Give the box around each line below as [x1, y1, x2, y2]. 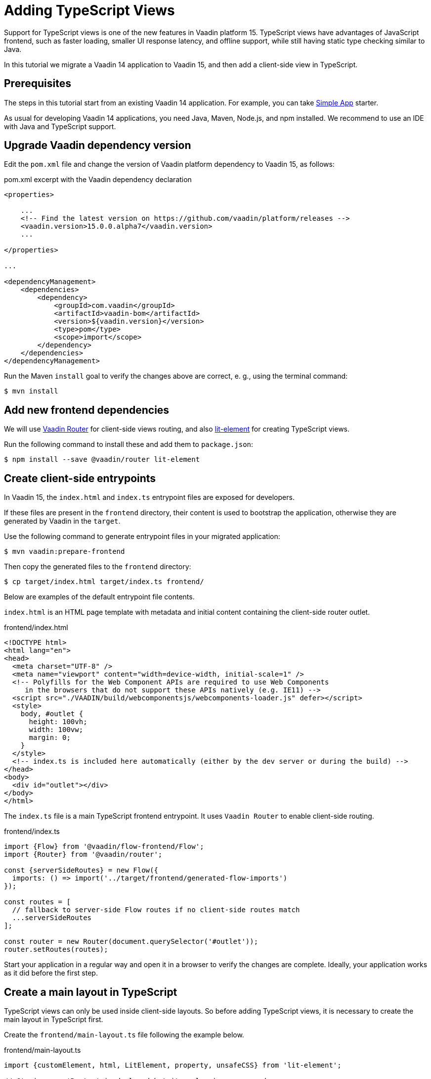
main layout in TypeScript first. [4, 1015, 103, 1024]
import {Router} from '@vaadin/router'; [4, 850, 163, 859]
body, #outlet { [20, 710, 84, 718]
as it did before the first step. [4, 969, 98, 978]
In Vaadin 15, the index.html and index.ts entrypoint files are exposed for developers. [4, 493, 295, 502]
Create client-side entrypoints [4, 472, 156, 485]
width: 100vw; [29, 726, 84, 734]
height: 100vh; [29, 718, 87, 726]
